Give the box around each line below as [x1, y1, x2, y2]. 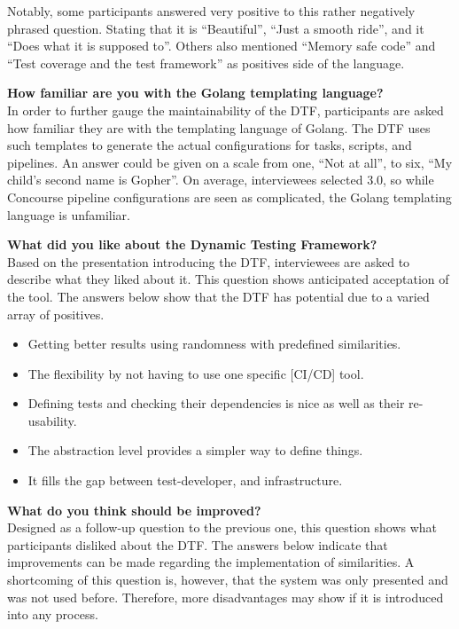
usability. [27, 411, 77, 429]
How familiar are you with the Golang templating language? [7, 83, 384, 102]
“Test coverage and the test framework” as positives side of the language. [7, 53, 405, 72]
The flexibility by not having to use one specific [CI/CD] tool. [27, 364, 364, 382]
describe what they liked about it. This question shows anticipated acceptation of [7, 270, 449, 288]
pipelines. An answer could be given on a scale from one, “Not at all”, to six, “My [7, 153, 453, 171]
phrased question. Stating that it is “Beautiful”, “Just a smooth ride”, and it [7, 19, 424, 37]
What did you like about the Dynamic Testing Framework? [7, 235, 377, 254]
